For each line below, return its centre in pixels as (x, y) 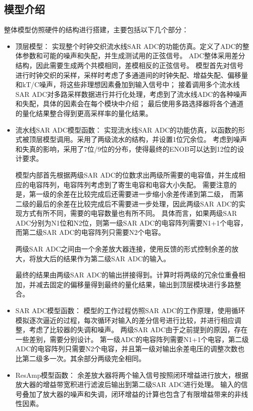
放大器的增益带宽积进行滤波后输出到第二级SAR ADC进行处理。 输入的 (128, 384)
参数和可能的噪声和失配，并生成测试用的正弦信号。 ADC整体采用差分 (134, 56)
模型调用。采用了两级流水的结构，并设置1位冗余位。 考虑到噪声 (145, 139)
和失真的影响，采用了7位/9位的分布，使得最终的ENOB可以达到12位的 (126, 148)
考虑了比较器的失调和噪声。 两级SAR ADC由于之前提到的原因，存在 (138, 330)
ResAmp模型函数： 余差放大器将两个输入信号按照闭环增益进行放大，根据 (132, 375)
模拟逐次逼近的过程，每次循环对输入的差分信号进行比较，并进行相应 (125, 320)
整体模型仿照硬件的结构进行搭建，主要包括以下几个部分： (96, 30)
